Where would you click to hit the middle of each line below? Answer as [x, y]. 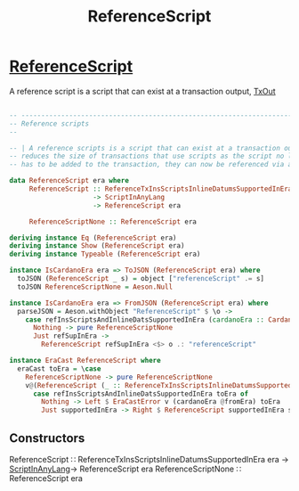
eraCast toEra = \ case [59, 368]
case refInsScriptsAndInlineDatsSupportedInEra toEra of [141, 394]
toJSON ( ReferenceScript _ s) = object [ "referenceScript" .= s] [141, 279]
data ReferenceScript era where [69, 181]
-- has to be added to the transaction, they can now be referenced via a [151, 165]
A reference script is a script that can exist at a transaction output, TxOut [142, 91]
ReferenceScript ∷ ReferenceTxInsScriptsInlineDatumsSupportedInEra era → [149, 459]
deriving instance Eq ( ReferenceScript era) [93, 238]
